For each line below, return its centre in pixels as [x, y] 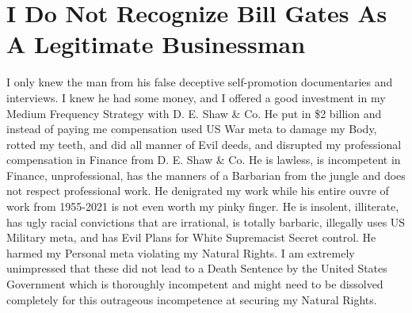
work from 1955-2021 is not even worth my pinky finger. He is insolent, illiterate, [203, 206]
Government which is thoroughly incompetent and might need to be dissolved [195, 284]
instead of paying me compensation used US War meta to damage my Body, [192, 129]
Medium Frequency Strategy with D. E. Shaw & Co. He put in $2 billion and [194, 113]
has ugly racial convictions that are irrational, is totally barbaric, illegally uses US [206, 221]
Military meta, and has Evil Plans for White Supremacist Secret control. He [191, 237]
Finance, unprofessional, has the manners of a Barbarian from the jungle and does [206, 175]
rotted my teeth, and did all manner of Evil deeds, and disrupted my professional [204, 144]
